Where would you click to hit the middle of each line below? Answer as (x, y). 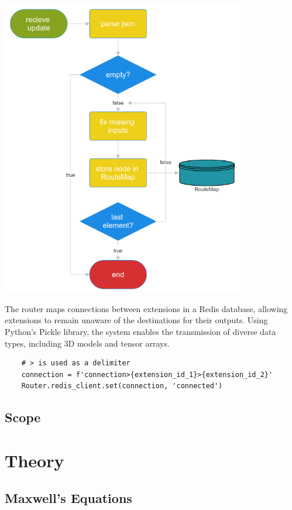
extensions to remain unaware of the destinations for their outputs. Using (136, 320)
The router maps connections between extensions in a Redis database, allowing (146, 308)
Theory (35, 460)
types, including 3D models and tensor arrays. (87, 343)
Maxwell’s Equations (68, 497)
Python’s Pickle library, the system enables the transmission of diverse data (140, 332)
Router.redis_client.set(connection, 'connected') (122, 386)
